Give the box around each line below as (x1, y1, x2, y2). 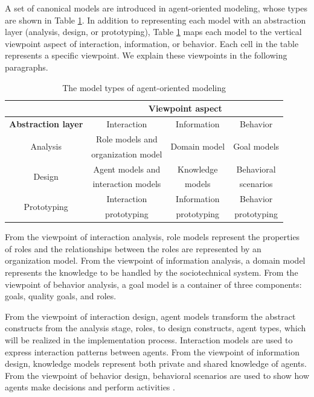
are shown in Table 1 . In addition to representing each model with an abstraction (5, 13, 306, 26)
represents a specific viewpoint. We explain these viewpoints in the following (5, 49, 287, 62)
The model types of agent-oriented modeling (62, 81, 226, 94)
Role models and (96, 132, 158, 145)
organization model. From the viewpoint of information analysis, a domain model (5, 254, 306, 267)
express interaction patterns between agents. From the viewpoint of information (5, 345, 300, 358)
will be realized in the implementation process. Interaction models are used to (5, 333, 293, 346)
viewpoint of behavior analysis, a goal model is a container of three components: (5, 278, 302, 290)
